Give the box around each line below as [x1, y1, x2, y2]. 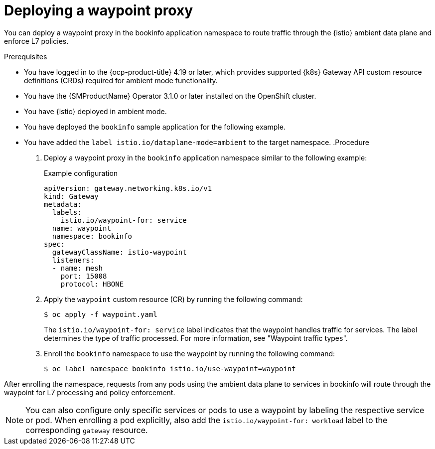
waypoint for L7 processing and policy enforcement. [4, 388, 175, 397]
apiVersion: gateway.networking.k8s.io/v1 [44, 184, 212, 192]
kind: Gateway [44, 192, 99, 200]
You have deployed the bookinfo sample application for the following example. [24, 122, 286, 131]
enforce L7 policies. [4, 36, 69, 45]
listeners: [52, 256, 95, 264]
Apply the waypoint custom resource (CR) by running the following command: [44, 295, 303, 303]
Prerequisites [4, 52, 47, 61]
